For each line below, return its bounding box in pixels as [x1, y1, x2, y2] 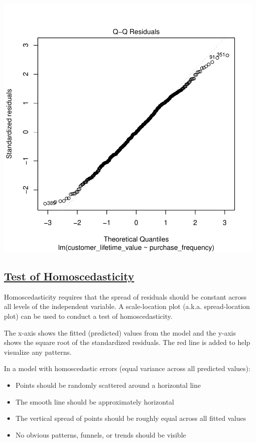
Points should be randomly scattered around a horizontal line [15, 379, 201, 390]
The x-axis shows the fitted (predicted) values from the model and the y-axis [4, 327, 236, 338]
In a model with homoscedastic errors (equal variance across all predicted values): [4, 363, 251, 374]
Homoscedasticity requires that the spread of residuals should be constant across [4, 291, 247, 302]
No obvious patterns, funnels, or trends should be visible [15, 429, 186, 440]
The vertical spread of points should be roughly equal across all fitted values [15, 413, 246, 423]
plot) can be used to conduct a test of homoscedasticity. [4, 310, 173, 321]
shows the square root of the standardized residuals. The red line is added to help [4, 337, 251, 347]
